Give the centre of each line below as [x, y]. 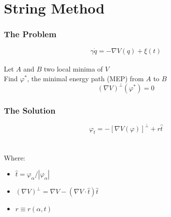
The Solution [30, 110]
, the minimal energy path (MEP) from [85, 78]
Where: [15, 157]
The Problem [30, 34]
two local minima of [73, 69]
